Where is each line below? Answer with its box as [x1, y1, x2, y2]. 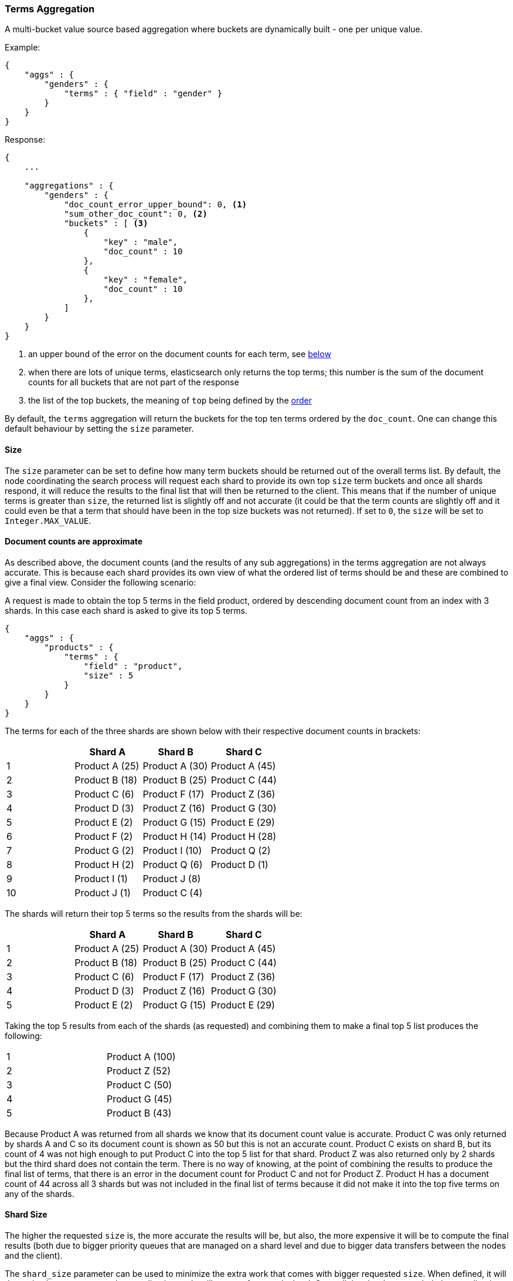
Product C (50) [107, 1078, 172, 1091]
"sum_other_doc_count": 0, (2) [64, 209, 208, 219]
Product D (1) [210, 858, 269, 870]
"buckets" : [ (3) [64, 218, 148, 228]
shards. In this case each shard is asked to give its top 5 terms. [5, 605, 247, 616]
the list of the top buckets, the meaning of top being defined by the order [28, 395, 312, 406]
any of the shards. [5, 1188, 74, 1199]
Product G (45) [107, 1092, 172, 1105]
